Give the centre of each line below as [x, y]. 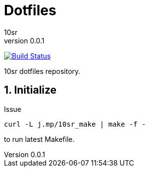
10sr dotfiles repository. [42, 71]
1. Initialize [30, 90]
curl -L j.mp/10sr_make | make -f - [75, 124]
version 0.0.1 [24, 40]
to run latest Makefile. [39, 139]
